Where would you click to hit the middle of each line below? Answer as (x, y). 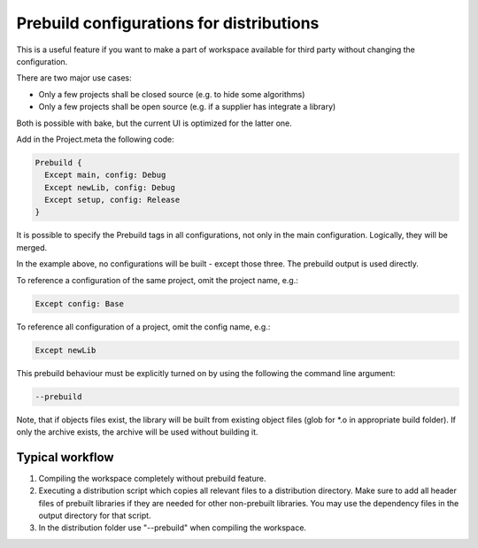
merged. (32, 247)
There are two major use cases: (74, 78)
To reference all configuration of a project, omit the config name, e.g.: (143, 327)
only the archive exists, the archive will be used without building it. (137, 432)
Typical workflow (65, 457)
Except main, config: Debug (105, 175)
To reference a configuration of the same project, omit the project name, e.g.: (157, 280)
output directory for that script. (95, 515)
